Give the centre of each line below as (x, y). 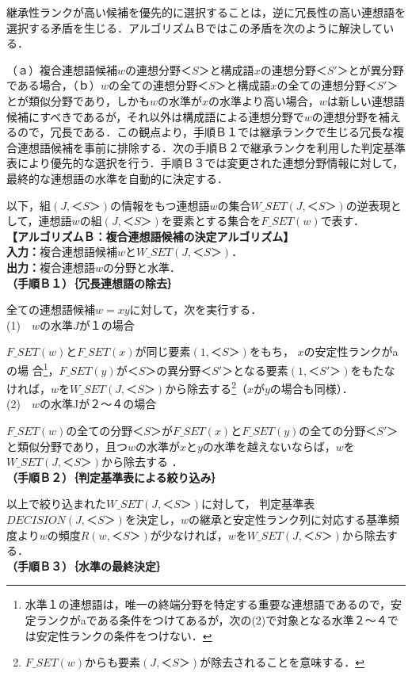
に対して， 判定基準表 (258, 504)
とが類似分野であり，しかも (78, 100)
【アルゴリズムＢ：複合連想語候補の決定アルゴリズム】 (151, 236)
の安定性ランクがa (351, 351)
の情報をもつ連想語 (160, 205)
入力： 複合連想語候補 (62, 252)
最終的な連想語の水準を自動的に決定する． (117, 178)
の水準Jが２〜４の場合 (98, 404)
